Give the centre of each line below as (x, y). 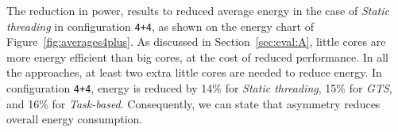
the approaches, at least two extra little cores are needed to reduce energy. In (194, 72)
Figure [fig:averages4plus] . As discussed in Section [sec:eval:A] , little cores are (196, 41)
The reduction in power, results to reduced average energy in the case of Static (198, 10)
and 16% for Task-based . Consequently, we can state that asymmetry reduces (193, 103)
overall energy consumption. (75, 119)
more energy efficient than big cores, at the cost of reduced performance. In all (198, 57)
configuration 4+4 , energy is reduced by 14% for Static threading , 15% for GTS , (199, 88)
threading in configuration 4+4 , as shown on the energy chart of (160, 26)
